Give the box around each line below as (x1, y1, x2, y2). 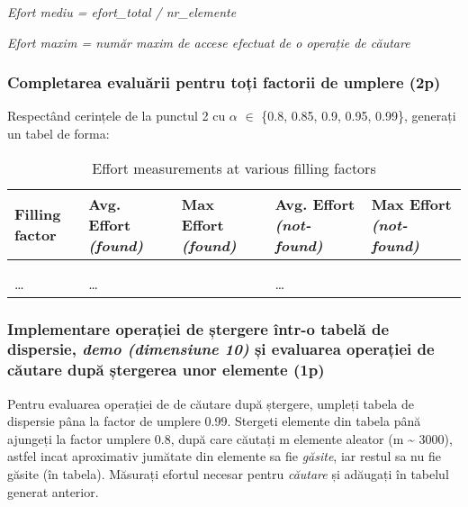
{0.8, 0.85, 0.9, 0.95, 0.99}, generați (261, 106, 456, 125)
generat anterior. (7, 482, 99, 501)
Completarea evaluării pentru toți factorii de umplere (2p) (7, 71, 441, 94)
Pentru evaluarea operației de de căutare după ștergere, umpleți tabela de (7, 394, 415, 412)
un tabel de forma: (7, 124, 110, 142)
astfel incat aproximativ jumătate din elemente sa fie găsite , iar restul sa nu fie (7, 447, 441, 466)
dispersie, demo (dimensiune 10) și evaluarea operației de (7, 338, 435, 360)
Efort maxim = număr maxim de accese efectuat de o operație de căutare (7, 32, 410, 51)
